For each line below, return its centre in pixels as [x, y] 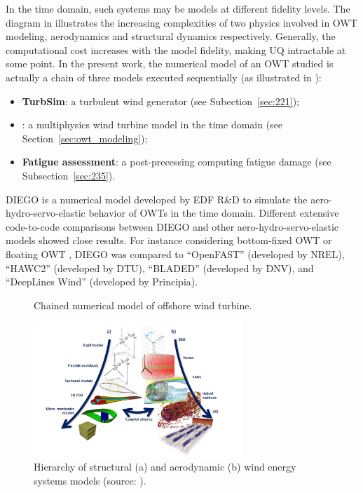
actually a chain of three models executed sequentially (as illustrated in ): [164, 77]
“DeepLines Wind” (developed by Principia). [102, 282]
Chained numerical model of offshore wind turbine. [143, 305]
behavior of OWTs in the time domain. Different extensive [214, 213]
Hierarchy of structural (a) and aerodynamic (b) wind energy [165, 467]
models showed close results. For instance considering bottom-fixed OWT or [169, 240]
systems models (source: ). [90, 480]
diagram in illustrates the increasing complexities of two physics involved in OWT [181, 22]
